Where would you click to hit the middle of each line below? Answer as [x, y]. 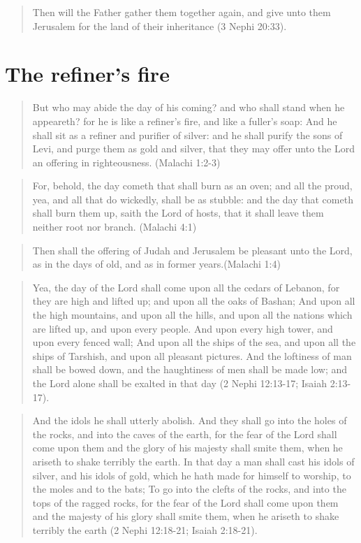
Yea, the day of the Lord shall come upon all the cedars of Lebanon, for [186, 287]
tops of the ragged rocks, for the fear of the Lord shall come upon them [185, 502]
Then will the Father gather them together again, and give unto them [182, 12]
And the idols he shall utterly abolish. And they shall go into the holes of [190, 420]
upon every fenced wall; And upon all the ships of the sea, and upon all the [194, 342]
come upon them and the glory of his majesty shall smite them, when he [187, 448]
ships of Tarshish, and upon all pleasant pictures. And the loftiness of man [192, 355]
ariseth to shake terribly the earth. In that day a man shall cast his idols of [193, 461]
